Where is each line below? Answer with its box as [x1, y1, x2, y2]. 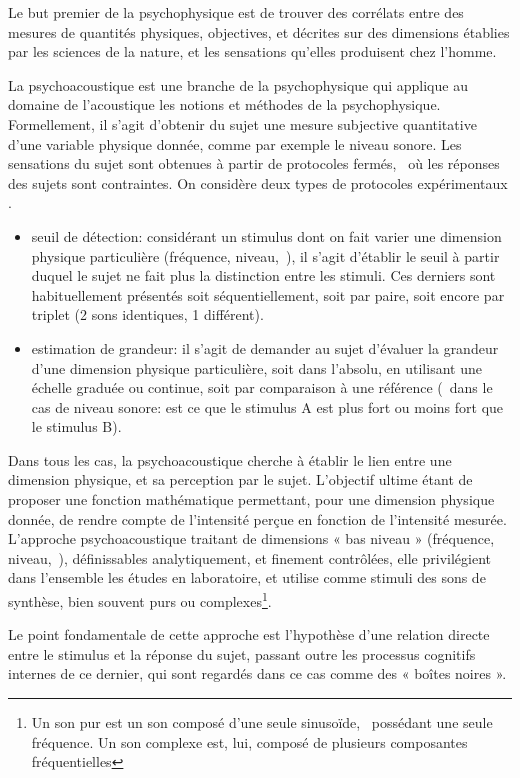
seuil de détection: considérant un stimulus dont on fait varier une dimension [31, 225, 502, 246]
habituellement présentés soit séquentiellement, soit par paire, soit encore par [31, 284, 505, 305]
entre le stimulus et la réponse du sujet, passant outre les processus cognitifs [8, 643, 476, 664]
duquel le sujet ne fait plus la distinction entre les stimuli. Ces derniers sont [31, 265, 496, 286]
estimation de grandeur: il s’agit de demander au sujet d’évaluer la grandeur [31, 337, 499, 358]
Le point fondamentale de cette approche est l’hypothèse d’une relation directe [8, 624, 490, 645]
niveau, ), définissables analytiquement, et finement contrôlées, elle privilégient [8, 547, 491, 568]
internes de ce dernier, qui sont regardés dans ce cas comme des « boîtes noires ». [8, 663, 507, 684]
